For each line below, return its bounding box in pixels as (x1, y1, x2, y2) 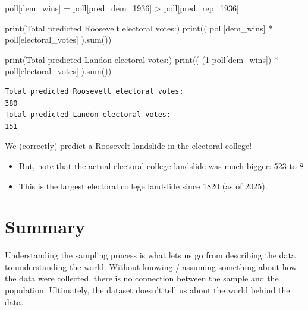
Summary (5, 214, 86, 239)
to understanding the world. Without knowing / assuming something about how (5, 260, 297, 273)
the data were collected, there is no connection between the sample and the (5, 272, 279, 284)
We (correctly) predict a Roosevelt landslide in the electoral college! (5, 140, 252, 152)
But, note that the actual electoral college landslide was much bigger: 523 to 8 (18, 159, 304, 172)
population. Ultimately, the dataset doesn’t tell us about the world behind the (5, 284, 290, 296)
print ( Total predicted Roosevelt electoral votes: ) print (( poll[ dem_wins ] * (5, 21, 273, 34)
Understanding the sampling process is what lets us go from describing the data (5, 249, 296, 261)
